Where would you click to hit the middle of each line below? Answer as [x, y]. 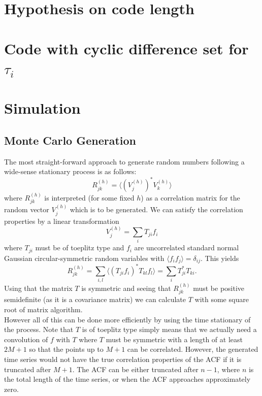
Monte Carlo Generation [70, 140]
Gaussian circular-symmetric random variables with [84, 258]
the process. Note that [39, 329]
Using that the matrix [38, 288]
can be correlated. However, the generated [193, 349]
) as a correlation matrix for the [190, 198]
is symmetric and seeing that [126, 288]
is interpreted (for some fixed [89, 198]
